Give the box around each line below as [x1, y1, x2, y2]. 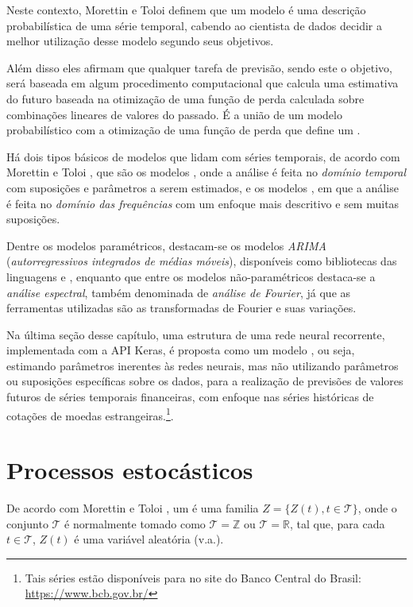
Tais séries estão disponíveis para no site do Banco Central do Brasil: [25, 569, 361, 586]
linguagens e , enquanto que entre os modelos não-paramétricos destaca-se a [6, 268, 376, 284]
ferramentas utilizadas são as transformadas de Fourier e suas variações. [6, 300, 357, 316]
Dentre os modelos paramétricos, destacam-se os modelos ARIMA [6, 237, 326, 253]
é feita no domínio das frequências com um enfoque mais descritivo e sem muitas [6, 195, 399, 211]
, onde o [357, 500, 397, 516]
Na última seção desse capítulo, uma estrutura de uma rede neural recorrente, [6, 326, 385, 342]
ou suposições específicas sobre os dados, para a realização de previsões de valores [6, 373, 403, 389]
